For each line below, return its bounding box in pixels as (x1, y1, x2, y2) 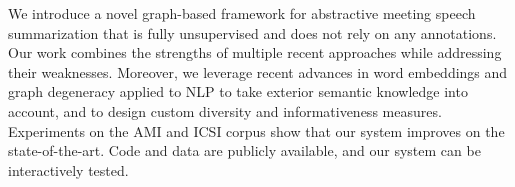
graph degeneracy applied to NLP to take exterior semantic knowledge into (8, 81, 468, 102)
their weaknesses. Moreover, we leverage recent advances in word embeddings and (8, 61, 508, 82)
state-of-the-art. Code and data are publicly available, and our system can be (8, 140, 481, 161)
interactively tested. (8, 159, 129, 180)
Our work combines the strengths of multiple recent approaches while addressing (8, 42, 502, 63)
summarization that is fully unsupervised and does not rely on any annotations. (8, 22, 497, 43)
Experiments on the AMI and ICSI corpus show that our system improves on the (8, 120, 505, 141)
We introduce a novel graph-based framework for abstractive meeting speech (8, 3, 476, 23)
